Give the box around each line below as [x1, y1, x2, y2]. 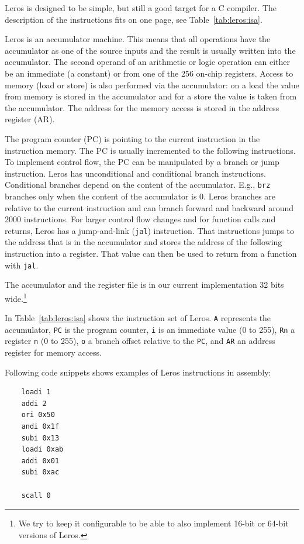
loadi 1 [21, 388, 51, 397]
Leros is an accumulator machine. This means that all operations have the [5, 33, 271, 45]
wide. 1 [5, 290, 27, 304]
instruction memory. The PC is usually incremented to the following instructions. [5, 144, 296, 156]
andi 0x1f [21, 422, 60, 431]
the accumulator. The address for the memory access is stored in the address [5, 101, 279, 113]
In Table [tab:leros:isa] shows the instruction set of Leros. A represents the [5, 312, 271, 324]
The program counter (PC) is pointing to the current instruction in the [5, 132, 260, 144]
